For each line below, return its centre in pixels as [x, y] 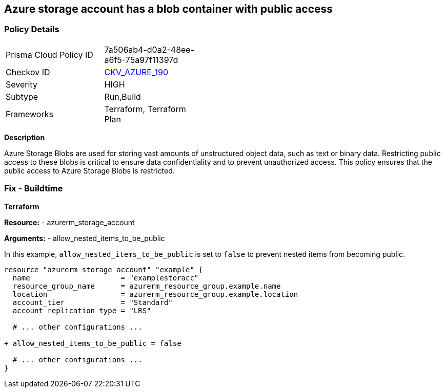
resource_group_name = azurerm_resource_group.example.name [147, 286]
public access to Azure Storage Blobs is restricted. [89, 170]
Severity [22, 84]
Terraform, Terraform [145, 109]
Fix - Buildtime [34, 189]
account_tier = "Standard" [93, 302]
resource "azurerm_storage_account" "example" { [104, 269]
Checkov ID [28, 72]
